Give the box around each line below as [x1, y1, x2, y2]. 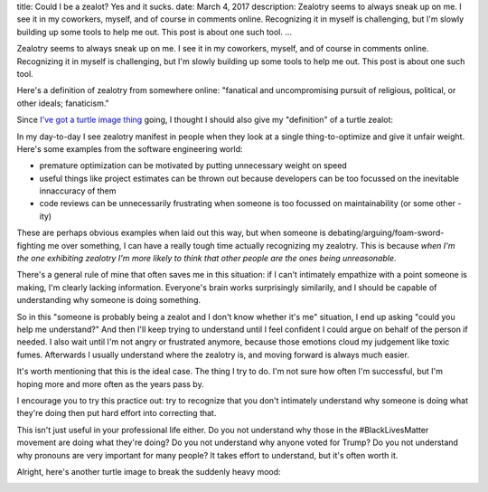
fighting [16, 240, 46, 251]
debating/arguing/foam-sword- [327, 227, 445, 239]
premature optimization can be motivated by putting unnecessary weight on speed [39, 160, 347, 171]
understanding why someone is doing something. [16, 295, 202, 306]
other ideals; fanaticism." [16, 98, 110, 109]
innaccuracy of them [39, 185, 117, 196]
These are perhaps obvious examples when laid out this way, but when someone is [16, 227, 326, 239]
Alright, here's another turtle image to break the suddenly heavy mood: [16, 466, 281, 477]
